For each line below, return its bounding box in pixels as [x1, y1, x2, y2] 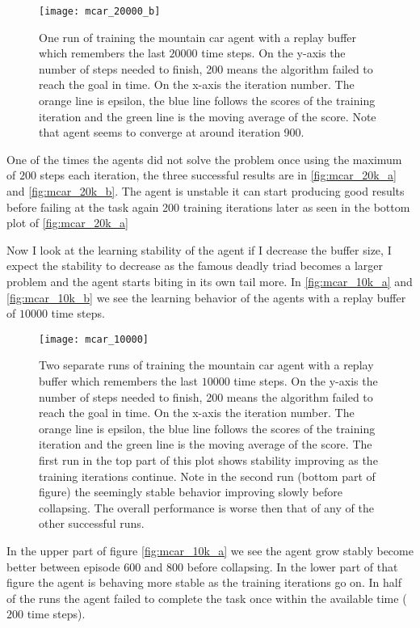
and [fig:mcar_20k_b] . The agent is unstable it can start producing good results [6, 183, 405, 199]
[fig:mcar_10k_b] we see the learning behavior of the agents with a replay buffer [6, 289, 406, 306]
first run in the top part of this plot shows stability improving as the [39, 451, 378, 468]
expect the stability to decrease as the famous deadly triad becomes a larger [6, 257, 383, 274]
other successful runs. [39, 515, 145, 532]
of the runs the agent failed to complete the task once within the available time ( [6, 589, 407, 606]
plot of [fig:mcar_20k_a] [6, 214, 128, 231]
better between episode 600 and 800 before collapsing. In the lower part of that [6, 558, 398, 575]
